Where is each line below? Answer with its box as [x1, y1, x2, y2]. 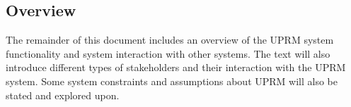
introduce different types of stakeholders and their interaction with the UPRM [6, 60, 346, 75]
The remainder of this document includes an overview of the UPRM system [6, 32, 334, 47]
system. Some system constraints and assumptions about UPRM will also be [6, 73, 338, 88]
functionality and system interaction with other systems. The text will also [6, 46, 330, 61]
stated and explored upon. [6, 87, 120, 102]
